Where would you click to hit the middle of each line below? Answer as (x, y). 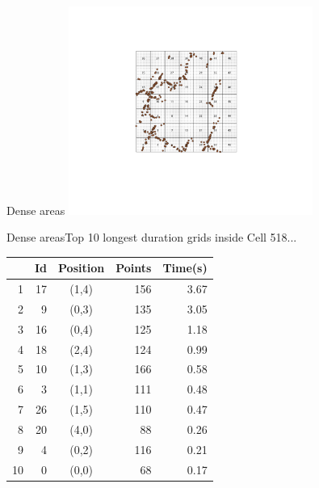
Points (134, 268)
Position (82, 268)
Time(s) (185, 268)
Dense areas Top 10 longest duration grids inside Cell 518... (152, 237)
